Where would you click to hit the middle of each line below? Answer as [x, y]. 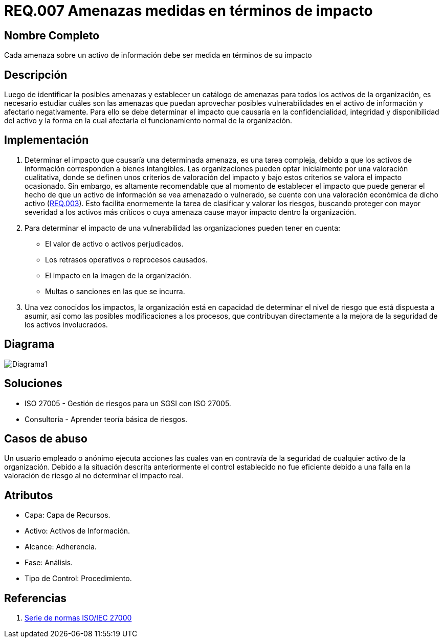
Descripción [36, 75]
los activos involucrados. [66, 324]
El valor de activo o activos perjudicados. [114, 243]
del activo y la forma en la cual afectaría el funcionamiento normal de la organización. [148, 121]
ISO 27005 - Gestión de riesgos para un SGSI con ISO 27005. [128, 403]
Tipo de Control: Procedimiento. [78, 579]
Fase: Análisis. [49, 563]
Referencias [36, 598]
